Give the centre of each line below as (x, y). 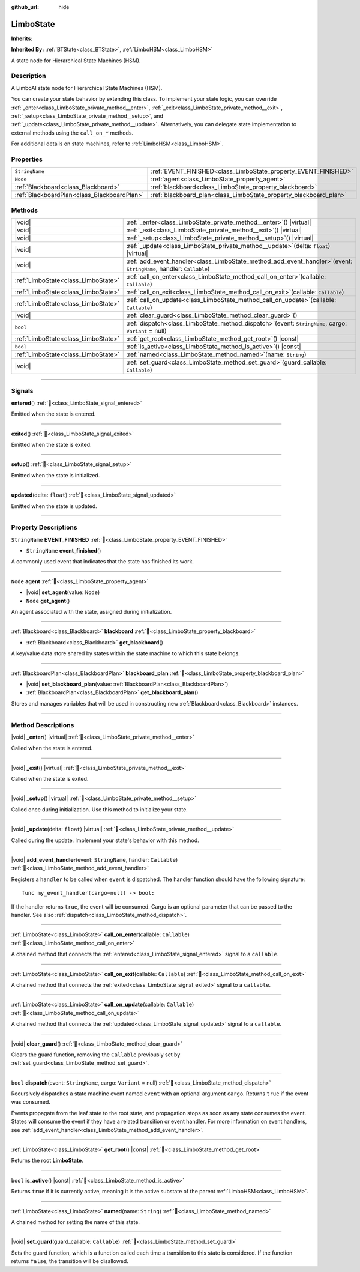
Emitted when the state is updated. (54, 506)
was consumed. (31, 1102)
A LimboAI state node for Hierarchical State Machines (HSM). (87, 88)
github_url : (25, 7)
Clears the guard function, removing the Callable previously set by (96, 1055)
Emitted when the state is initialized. (55, 475)
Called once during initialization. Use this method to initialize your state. (100, 809)
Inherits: (22, 38)
